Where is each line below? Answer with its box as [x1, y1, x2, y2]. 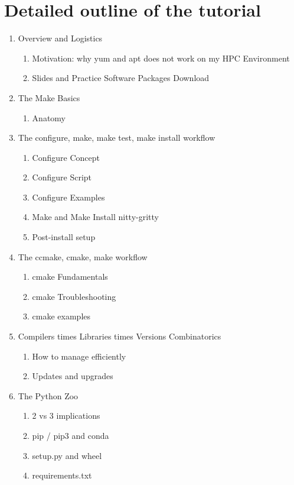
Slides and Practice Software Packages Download [32, 72, 210, 84]
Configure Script [32, 171, 92, 183]
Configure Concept [32, 151, 100, 163]
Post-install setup [32, 231, 96, 243]
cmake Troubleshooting [32, 290, 116, 302]
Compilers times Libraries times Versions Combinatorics [18, 330, 221, 342]
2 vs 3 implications [32, 409, 100, 422]
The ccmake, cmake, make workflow [18, 250, 148, 263]
